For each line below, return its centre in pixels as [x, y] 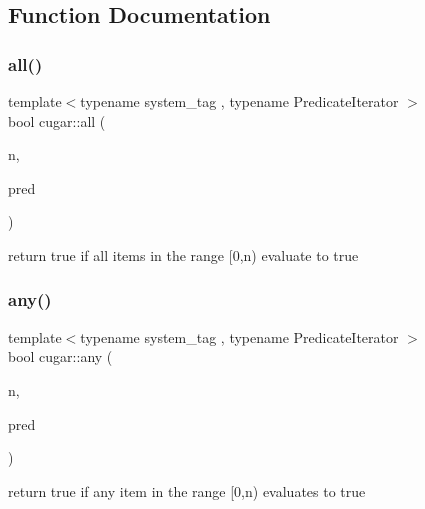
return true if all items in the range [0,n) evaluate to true [183, 254]
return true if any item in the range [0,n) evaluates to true [187, 490]
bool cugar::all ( [57, 120]
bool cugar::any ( [60, 356]
